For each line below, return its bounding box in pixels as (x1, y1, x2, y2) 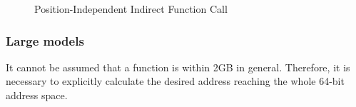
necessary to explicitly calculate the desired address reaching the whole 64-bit (6, 73, 345, 88)
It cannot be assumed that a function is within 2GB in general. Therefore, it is (6, 59, 350, 74)
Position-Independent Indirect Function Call (34, 1, 228, 16)
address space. (6, 88, 68, 102)
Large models (6, 31, 84, 49)
